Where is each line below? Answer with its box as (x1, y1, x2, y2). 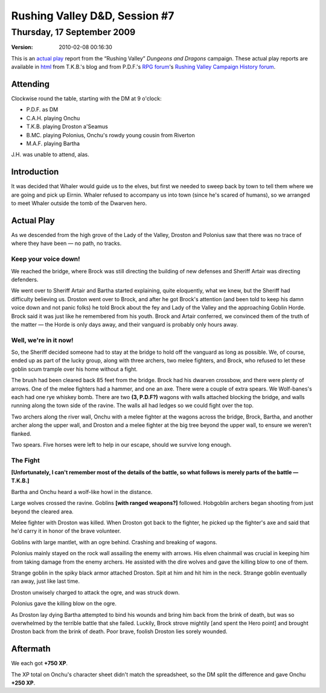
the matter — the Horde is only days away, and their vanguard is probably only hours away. (11, 320, 238, 328)
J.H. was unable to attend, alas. (11, 151, 90, 158)
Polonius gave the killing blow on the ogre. (11, 600, 117, 607)
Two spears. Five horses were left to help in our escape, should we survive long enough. (11, 441, 232, 448)
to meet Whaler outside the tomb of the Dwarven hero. (11, 200, 147, 207)
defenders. (11, 276, 39, 283)
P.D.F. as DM (26, 106, 59, 113)
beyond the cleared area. (11, 508, 74, 515)
